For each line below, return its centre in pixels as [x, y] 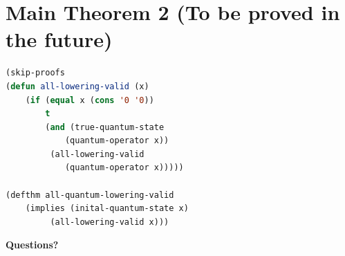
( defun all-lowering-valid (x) [77, 86]
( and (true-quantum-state [105, 127]
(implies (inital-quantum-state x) [107, 209]
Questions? [32, 245]
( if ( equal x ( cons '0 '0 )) [90, 100]
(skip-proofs [35, 73]
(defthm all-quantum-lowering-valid [90, 195]
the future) [59, 39]
